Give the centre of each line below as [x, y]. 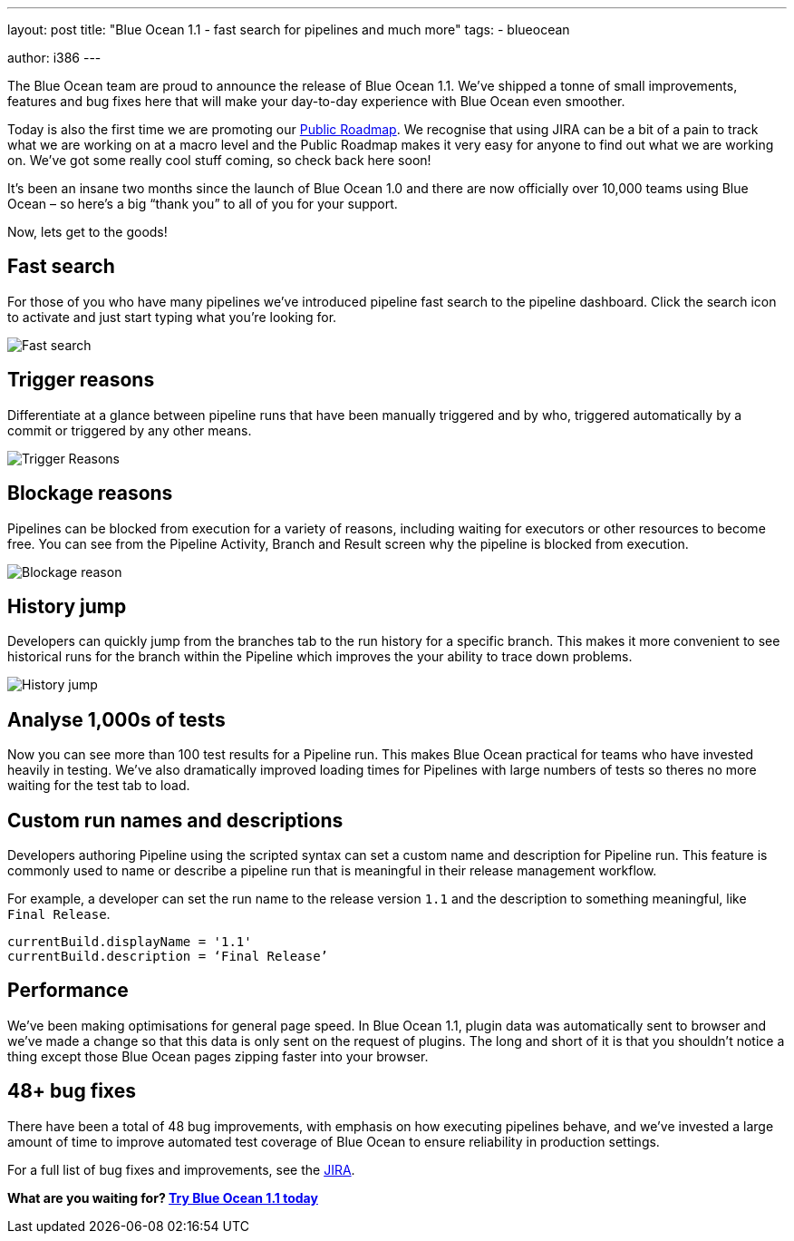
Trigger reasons [81, 380]
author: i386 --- [54, 58]
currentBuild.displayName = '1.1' [130, 942]
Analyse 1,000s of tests [116, 719]
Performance [68, 991]
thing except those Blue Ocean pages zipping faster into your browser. [218, 1056]
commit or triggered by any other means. [130, 430]
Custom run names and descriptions [175, 820]
